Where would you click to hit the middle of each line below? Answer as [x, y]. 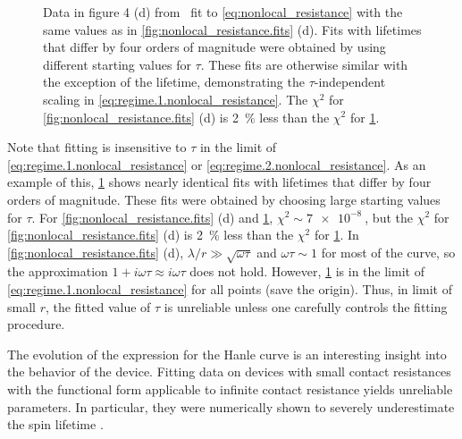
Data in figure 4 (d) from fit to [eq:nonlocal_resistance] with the [223, 12]
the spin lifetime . [55, 424]
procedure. [36, 324]
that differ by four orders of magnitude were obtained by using [214, 47]
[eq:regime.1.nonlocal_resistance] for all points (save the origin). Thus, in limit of [230, 289]
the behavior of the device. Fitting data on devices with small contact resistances [229, 371]
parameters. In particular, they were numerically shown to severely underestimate [231, 406]
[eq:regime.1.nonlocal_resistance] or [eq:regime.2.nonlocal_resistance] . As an [217, 164]
